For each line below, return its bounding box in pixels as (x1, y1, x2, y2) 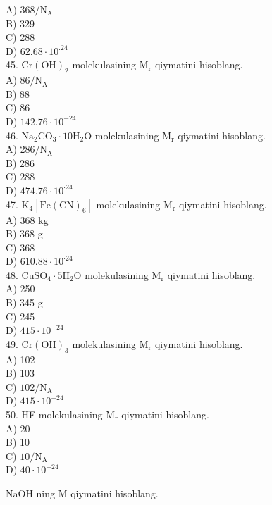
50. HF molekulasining (6, 407, 103, 422)
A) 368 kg (6, 212, 49, 227)
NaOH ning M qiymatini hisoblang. (6, 486, 159, 500)
